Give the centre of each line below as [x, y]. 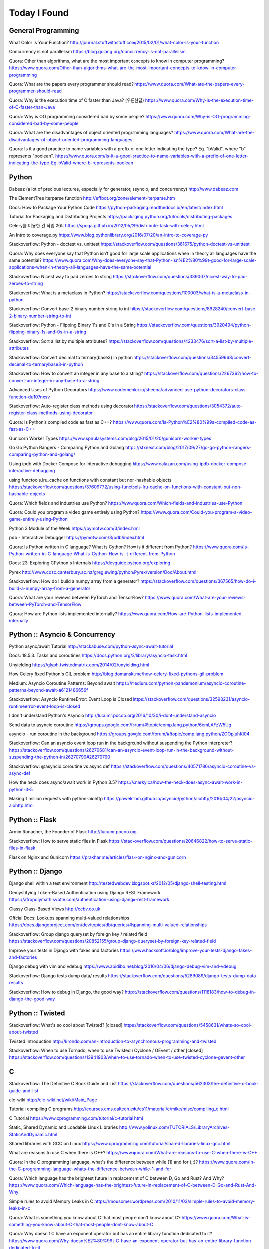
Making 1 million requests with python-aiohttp [56, 799]
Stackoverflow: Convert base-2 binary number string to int [69, 309]
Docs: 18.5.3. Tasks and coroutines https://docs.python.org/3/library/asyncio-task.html [98, 656]
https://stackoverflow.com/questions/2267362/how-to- [202, 373]
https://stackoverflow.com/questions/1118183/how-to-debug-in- [190, 992]
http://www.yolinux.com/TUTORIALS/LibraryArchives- [174, 1127]
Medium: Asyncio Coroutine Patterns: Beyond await [62, 683]
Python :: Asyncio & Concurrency [62, 634]
